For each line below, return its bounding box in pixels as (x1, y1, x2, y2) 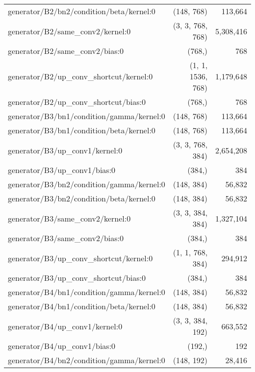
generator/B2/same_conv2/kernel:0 (8, 25, 131, 37)
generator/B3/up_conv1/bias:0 (8, 164, 116, 175)
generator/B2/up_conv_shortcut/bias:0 (8, 96, 146, 107)
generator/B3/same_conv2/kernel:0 (8, 212, 131, 224)
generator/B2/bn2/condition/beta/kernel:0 (8, 5, 155, 17)
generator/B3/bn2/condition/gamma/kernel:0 (8, 178, 165, 190)
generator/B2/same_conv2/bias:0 (8, 45, 124, 56)
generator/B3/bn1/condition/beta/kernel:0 (8, 124, 155, 136)
